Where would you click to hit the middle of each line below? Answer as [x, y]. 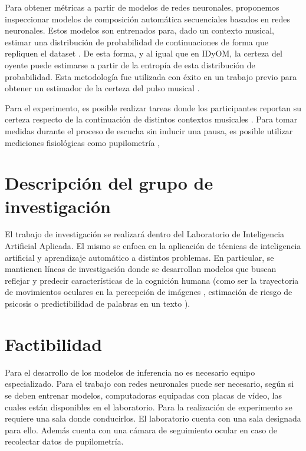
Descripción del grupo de [109, 183]
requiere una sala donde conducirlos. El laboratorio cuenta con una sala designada [153, 418]
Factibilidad [54, 344]
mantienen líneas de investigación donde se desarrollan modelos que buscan [141, 269]
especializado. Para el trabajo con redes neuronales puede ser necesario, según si [149, 384]
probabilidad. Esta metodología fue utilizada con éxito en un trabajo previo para [151, 76]
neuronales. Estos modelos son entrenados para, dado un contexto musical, [140, 30]
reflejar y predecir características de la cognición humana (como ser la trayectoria [152, 280]
